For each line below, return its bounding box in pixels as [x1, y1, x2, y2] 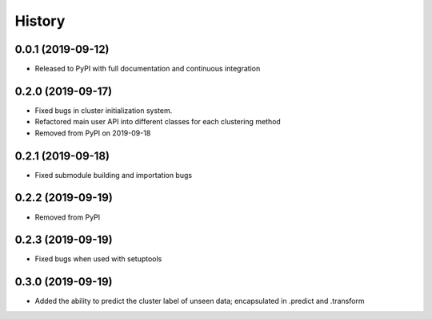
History [14, 12, 66, 30]
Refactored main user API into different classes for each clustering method [34, 117, 282, 127]
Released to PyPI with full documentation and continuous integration [34, 64, 261, 74]
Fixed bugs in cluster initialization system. [34, 105, 173, 115]
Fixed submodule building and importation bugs [34, 170, 192, 180]
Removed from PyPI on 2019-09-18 [34, 128, 151, 138]
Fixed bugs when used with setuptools [34, 254, 162, 264]
